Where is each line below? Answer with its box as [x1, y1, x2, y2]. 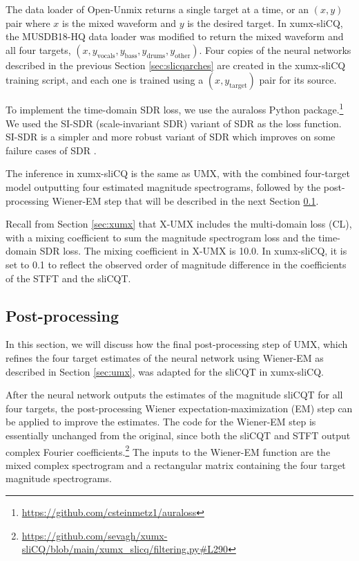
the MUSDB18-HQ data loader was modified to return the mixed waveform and [6, 29, 344, 44]
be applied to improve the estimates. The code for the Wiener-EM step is [6, 414, 316, 429]
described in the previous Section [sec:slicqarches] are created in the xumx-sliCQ [6, 57, 346, 72]
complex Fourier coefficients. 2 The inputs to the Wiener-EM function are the [6, 442, 331, 459]
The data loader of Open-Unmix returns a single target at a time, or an [6, 2, 309, 16]
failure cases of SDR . [6, 142, 97, 157]
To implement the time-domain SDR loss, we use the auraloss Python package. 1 [6, 100, 344, 117]
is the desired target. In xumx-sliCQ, [187, 15, 343, 30]
